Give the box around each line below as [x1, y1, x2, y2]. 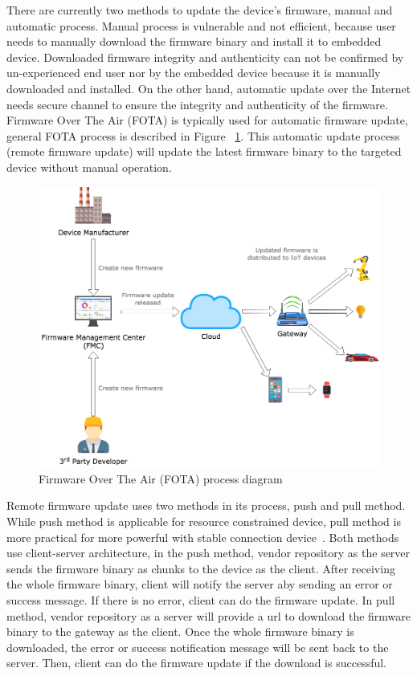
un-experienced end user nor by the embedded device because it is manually [6, 64, 381, 81]
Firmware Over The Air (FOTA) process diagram [39, 470, 283, 487]
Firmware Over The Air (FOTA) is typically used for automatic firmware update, [6, 112, 408, 128]
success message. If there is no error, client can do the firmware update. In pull [6, 591, 395, 608]
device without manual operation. [6, 158, 172, 175]
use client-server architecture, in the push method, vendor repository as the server [6, 544, 411, 561]
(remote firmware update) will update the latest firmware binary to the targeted [6, 143, 402, 160]
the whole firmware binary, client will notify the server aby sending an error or [6, 576, 393, 593]
